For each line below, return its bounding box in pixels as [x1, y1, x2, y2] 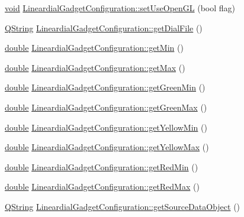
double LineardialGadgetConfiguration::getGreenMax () [5, 101, 207, 113]
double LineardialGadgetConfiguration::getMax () [5, 61, 185, 73]
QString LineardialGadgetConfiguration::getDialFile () [5, 21, 203, 34]
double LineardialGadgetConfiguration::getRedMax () [5, 180, 200, 193]
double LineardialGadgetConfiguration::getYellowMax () [5, 141, 209, 153]
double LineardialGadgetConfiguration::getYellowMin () [5, 121, 207, 133]
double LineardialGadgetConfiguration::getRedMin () [5, 160, 198, 173]
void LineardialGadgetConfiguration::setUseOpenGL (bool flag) [5, 2, 236, 14]
